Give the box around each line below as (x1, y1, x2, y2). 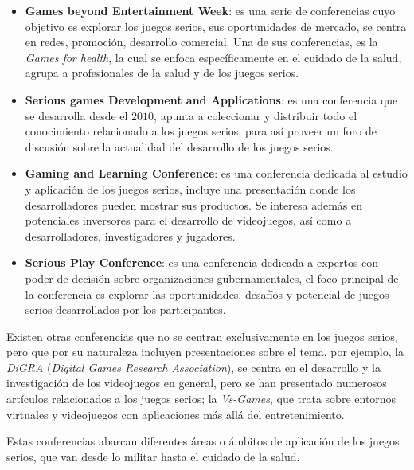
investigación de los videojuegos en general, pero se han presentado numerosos (6, 374, 387, 391)
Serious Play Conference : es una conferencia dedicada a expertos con (25, 254, 379, 271)
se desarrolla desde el (25, 107, 128, 123)
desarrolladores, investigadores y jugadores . (25, 227, 236, 244)
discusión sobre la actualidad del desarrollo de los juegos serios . (25, 138, 334, 155)
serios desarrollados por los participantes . (25, 301, 226, 318)
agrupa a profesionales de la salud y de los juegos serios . (25, 65, 299, 81)
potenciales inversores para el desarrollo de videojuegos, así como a (25, 212, 352, 229)
